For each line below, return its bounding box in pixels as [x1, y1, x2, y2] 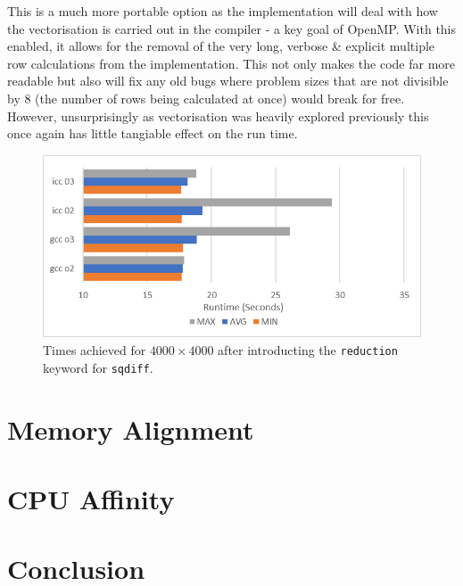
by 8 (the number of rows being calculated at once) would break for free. [7, 88, 405, 107]
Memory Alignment [7, 410, 254, 447]
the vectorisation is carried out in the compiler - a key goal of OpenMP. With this [7, 19, 457, 37]
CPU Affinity [7, 480, 175, 516]
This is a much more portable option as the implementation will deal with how [7, 2, 438, 20]
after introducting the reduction [218, 341, 398, 359]
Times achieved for [43, 341, 146, 359]
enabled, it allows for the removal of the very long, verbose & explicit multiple [7, 37, 435, 55]
